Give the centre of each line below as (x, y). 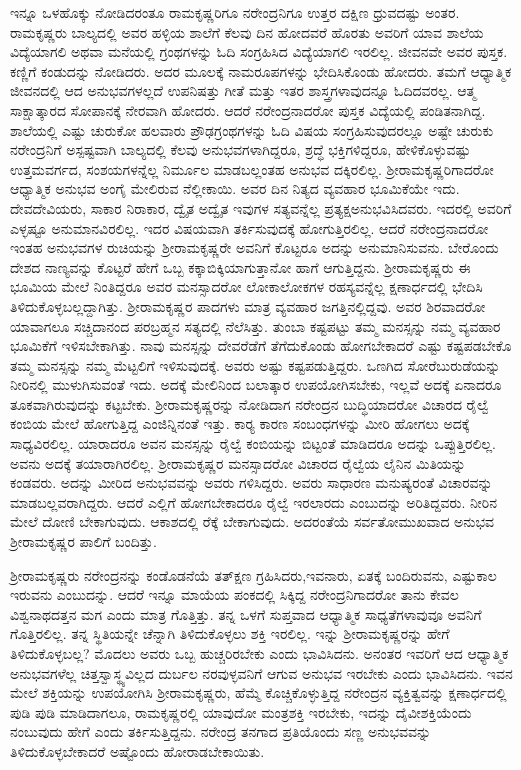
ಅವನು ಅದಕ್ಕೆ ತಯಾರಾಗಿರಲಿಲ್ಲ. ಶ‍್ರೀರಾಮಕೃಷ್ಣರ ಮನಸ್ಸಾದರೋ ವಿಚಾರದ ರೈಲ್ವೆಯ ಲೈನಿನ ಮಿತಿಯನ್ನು (238, 462)
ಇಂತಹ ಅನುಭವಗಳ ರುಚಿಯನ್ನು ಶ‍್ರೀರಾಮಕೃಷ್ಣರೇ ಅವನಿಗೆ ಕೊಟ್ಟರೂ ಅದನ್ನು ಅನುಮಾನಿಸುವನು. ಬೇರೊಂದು (254, 247)
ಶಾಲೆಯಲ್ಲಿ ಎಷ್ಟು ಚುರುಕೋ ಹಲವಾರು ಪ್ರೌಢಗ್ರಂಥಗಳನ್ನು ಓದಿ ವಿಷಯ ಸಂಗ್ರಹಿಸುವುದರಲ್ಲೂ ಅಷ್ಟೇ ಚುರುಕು (252, 129)
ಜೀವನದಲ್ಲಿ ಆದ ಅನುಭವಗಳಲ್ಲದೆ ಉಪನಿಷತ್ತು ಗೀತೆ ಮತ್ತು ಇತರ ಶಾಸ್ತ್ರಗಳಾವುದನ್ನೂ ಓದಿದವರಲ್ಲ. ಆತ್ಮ (243, 90)
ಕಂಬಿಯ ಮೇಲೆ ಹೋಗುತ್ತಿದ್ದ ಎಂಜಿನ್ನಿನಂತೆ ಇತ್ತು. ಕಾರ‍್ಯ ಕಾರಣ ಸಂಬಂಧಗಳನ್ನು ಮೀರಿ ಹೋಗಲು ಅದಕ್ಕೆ (240, 423)
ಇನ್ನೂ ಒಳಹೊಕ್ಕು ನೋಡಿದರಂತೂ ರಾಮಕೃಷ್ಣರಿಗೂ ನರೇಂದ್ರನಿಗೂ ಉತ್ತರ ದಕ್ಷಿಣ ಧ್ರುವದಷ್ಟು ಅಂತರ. (235, 12)
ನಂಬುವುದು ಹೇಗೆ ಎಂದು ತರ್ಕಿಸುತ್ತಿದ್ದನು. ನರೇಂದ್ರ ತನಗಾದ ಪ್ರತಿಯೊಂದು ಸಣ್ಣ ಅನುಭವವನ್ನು (221, 731)
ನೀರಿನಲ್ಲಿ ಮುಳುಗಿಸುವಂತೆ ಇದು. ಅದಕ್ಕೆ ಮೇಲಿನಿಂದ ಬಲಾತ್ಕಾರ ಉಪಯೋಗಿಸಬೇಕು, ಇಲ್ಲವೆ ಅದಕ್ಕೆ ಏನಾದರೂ (256, 384)
